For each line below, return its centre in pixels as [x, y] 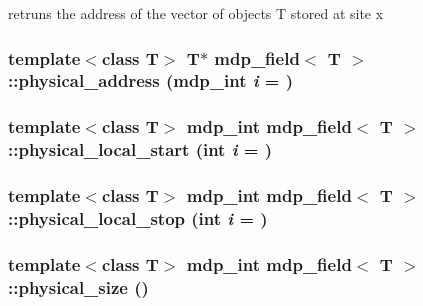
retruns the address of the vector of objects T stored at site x [196, 13]
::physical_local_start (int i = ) [140, 149]
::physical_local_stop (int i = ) [138, 217]
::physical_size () [78, 286]
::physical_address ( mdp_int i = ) [151, 80]
